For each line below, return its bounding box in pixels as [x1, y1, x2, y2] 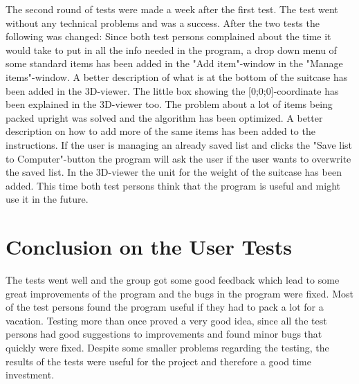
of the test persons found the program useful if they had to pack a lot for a [6, 300, 324, 314]
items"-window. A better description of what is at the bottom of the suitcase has [6, 69, 348, 84]
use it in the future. [6, 192, 89, 206]
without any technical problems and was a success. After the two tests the [6, 15, 320, 30]
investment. [6, 367, 55, 382]
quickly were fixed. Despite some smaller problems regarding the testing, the [6, 340, 329, 354]
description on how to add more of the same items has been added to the [6, 124, 315, 138]
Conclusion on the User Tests [6, 232, 293, 261]
